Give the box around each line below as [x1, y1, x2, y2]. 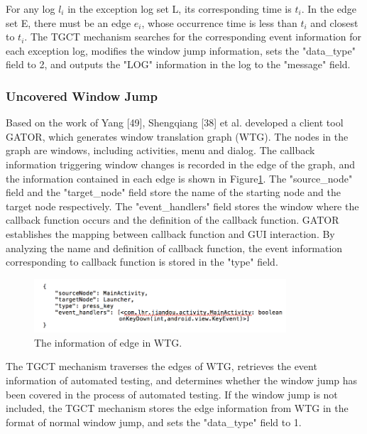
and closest [310, 15, 358, 30]
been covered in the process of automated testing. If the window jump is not [6, 386, 338, 401]
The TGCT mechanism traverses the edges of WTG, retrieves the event [6, 359, 317, 374]
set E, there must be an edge [6, 15, 131, 30]
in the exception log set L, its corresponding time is [67, 1, 292, 16]
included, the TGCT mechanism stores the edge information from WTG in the [6, 401, 349, 416]
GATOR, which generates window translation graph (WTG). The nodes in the [6, 129, 349, 143]
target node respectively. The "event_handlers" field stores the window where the [6, 198, 359, 213]
